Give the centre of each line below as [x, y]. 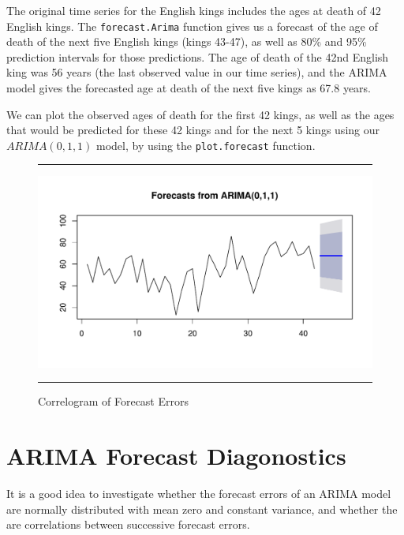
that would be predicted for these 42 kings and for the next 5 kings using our [193, 130]
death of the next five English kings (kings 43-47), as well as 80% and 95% [187, 41]
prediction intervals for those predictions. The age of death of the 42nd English [198, 56]
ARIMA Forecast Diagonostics [176, 456]
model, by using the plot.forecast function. [206, 145]
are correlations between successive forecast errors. [128, 524]
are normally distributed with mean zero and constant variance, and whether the [202, 509]
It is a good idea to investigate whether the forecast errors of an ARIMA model [199, 493]
